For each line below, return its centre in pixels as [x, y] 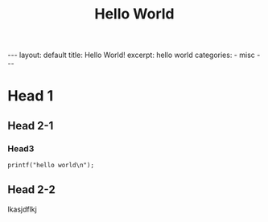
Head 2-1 [31, 125]
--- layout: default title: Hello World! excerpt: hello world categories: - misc [131, 55]
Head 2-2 [31, 190]
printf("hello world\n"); [51, 166]
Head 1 [31, 96]
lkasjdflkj [22, 209]
